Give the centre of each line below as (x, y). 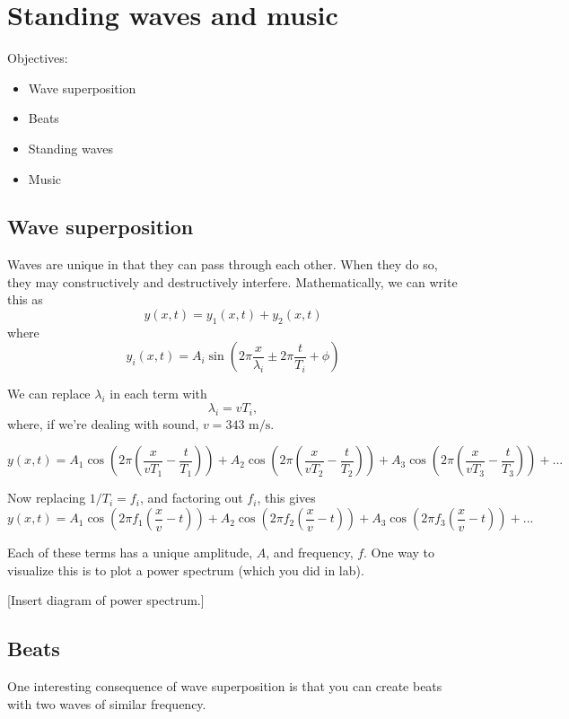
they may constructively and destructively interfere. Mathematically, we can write (232, 281)
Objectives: (38, 58)
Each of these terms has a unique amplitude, (130, 552)
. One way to (399, 552)
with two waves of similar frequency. (107, 703)
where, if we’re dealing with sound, (103, 423)
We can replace (49, 394)
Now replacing (47, 498)
